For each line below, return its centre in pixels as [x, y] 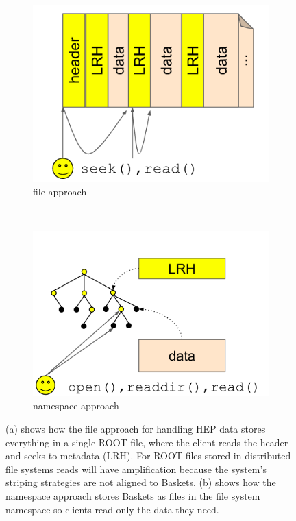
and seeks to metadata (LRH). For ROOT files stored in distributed [148, 456]
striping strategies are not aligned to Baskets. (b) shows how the [141, 482]
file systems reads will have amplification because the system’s [136, 469]
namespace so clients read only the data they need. [112, 509]
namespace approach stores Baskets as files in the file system [133, 495]
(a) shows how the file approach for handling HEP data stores [136, 428]
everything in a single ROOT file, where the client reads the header [147, 442]
